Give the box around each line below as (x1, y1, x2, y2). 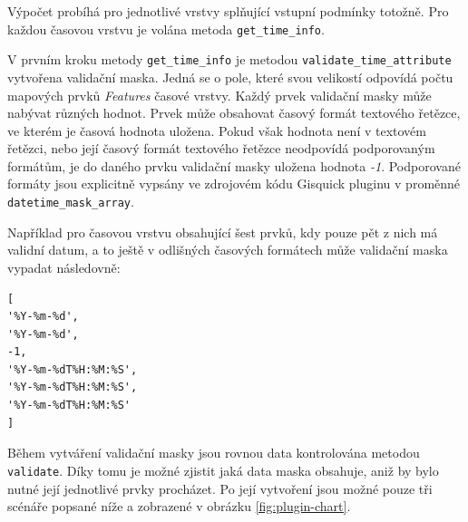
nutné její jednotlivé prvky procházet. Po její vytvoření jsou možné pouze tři (7, 478, 433, 498)
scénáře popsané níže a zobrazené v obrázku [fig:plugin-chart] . (7, 497, 351, 516)
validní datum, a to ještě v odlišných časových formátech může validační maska (7, 240, 448, 259)
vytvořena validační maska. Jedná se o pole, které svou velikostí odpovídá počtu (7, 67, 453, 86)
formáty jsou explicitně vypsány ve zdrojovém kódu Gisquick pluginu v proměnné (7, 174, 461, 193)
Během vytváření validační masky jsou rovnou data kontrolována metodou (7, 443, 420, 462)
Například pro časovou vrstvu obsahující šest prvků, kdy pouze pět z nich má (7, 222, 438, 241)
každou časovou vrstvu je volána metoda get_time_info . (7, 19, 325, 38)
